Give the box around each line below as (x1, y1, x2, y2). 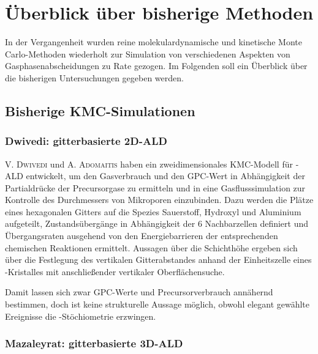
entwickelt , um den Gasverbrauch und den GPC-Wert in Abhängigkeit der (26, 169, 305, 182)
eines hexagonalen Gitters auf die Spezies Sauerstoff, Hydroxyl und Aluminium (5, 205, 301, 218)
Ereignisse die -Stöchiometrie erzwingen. (5, 309, 156, 322)
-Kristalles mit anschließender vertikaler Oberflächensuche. (5, 265, 225, 278)
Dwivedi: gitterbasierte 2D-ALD (5, 133, 167, 149)
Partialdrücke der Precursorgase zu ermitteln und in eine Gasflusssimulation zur (5, 181, 306, 194)
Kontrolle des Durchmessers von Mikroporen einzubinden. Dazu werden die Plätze (5, 193, 314, 206)
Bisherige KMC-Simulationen (5, 101, 195, 120)
